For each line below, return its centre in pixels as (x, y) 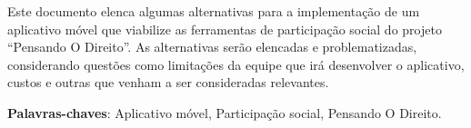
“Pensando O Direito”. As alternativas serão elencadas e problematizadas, (212, 47)
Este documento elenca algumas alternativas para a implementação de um (214, 11)
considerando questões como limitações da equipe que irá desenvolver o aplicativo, (236, 64)
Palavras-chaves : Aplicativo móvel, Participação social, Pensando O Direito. (225, 112)
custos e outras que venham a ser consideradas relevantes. (168, 82)
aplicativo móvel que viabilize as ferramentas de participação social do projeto (225, 29)
